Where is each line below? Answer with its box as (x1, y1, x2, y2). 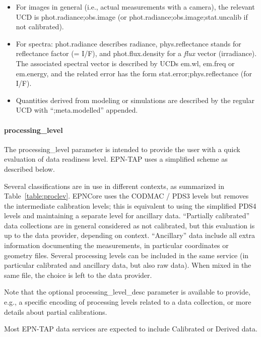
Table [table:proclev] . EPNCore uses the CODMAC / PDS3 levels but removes (4, 190, 249, 201)
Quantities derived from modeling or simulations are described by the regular (16, 94, 254, 105)
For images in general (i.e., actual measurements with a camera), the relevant (16, 2, 255, 12)
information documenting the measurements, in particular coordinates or (4, 240, 229, 251)
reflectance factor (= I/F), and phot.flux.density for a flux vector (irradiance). (16, 48, 257, 59)
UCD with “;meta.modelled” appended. (16, 105, 138, 115)
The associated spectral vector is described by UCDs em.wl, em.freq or (16, 58, 235, 68)
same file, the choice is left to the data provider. (4, 269, 152, 280)
